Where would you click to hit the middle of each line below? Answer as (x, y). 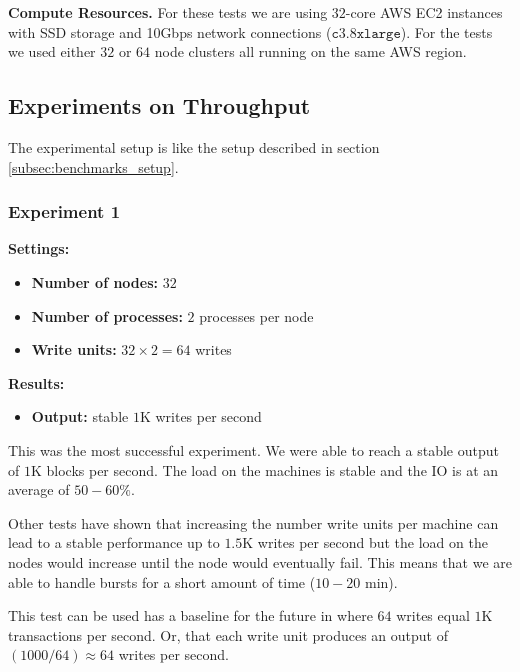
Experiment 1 (64, 211)
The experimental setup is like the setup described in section (194, 146)
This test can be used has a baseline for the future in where (190, 615)
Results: (36, 382)
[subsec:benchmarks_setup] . (93, 166)
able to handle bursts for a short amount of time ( (162, 581)
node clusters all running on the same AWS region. (310, 51)
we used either (52, 51)
